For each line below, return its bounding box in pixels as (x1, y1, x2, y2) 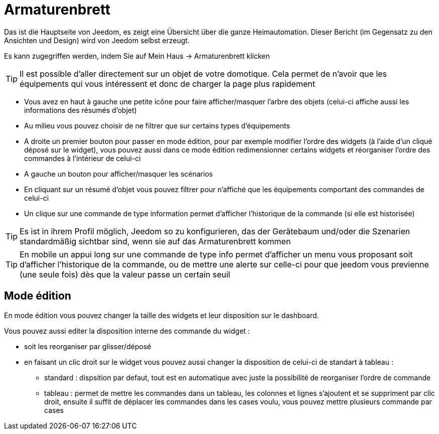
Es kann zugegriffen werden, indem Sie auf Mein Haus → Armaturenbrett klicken (4, 51, 270, 60)
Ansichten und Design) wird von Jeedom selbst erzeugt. (4, 36, 190, 45)
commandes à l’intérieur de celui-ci (24, 154, 141, 163)
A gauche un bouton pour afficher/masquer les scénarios (24, 169, 213, 178)
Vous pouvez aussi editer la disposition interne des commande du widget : (4, 326, 250, 335)
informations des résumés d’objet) (24, 105, 137, 114)
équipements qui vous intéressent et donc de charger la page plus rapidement (20, 78, 315, 89)
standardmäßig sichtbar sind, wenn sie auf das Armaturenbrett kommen (20, 236, 291, 246)
